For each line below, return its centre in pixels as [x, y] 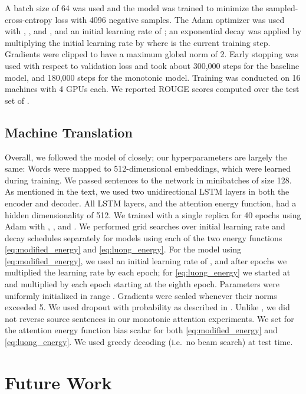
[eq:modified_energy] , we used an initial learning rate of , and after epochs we [146, 260]
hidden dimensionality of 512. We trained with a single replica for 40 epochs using [153, 214]
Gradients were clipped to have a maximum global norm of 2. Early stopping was [152, 54]
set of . [17, 100]
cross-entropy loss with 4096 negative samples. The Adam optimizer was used [145, 19]
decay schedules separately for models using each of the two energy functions [144, 237]
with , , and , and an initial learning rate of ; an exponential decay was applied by [153, 31]
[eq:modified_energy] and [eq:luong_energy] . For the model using [123, 249]
